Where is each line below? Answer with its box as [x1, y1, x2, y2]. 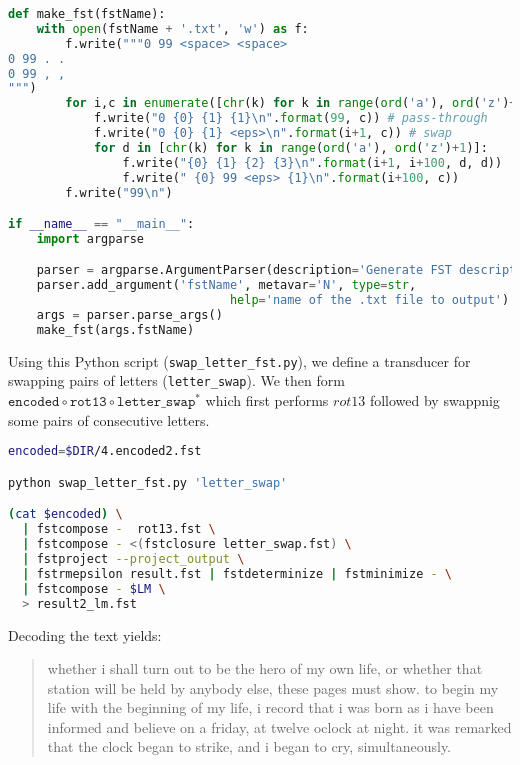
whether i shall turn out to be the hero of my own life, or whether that [47, 658, 483, 679]
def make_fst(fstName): [8, 7, 166, 21]
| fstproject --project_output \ [22, 552, 245, 566]
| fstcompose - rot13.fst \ [22, 522, 216, 537]
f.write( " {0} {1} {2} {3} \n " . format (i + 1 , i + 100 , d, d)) [122, 155, 503, 170]
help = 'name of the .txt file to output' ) [229, 293, 510, 308]
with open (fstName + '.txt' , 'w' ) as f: [36, 21, 309, 36]
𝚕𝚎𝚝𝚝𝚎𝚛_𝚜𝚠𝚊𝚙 [117, 395, 196, 410]
